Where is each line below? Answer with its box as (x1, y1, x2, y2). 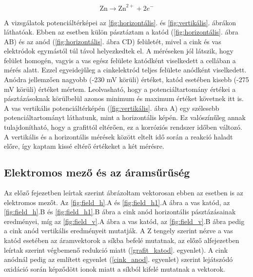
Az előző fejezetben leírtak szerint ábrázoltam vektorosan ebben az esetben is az (4, 188, 243, 198)
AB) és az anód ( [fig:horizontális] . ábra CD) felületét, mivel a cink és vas (4, 36, 221, 46)
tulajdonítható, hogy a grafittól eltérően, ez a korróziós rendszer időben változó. (4, 122, 242, 132)
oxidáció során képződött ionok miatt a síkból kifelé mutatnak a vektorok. (4, 263, 225, 274)
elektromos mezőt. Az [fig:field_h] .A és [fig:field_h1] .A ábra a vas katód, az (4, 197, 230, 207)
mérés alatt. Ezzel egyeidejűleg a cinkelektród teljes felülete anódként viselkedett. (4, 65, 247, 75)
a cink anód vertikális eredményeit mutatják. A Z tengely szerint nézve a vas (4, 225, 233, 236)
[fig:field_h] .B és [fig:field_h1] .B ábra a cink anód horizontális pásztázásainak (4, 207, 236, 217)
